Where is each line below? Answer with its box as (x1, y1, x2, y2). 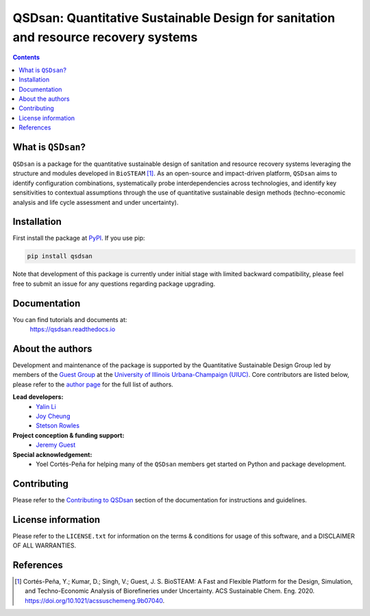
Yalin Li (36, 402, 56, 410)
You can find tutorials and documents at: (12, 315, 127, 323)
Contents (12, 53, 40, 62)
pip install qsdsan (27, 252, 92, 260)
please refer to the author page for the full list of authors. (12, 380, 174, 389)
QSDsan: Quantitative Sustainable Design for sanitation (12, 10, 336, 25)
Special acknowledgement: (12, 450, 92, 458)
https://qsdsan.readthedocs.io (29, 325, 116, 334)
